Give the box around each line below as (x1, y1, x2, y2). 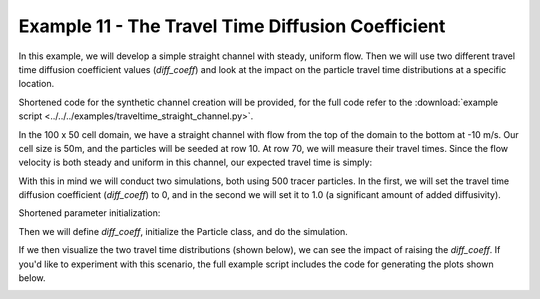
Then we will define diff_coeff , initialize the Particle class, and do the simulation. (18, 225, 349, 237)
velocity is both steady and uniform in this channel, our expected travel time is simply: (18, 156, 373, 169)
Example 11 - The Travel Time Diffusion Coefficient (18, 15, 446, 37)
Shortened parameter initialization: (18, 207, 161, 219)
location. (18, 78, 55, 90)
